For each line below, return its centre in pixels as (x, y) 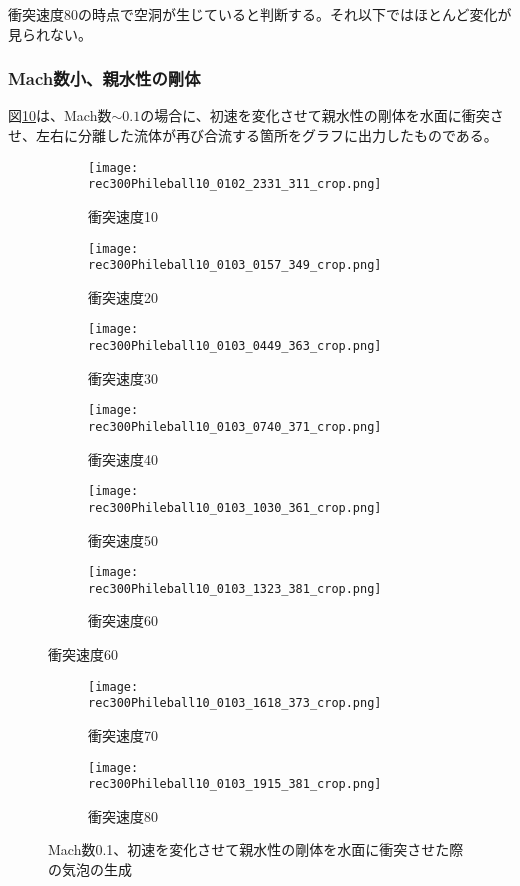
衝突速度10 (123, 215)
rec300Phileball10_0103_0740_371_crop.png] (235, 426)
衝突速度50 (123, 539)
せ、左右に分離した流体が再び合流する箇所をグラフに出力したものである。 (253, 135)
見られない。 (50, 33)
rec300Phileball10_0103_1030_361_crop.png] (235, 507)
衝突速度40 (123, 458)
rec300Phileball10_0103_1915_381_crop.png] (235, 784)
